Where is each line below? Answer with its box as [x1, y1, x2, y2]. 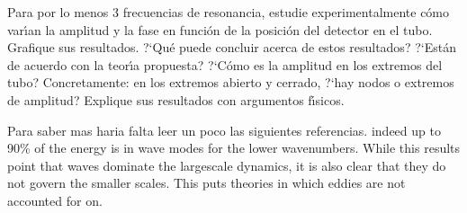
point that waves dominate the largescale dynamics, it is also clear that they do [7, 155, 446, 174]
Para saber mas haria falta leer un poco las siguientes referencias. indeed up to [7, 120, 441, 139]
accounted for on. [7, 191, 103, 209]
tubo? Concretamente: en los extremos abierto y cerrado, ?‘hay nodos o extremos [7, 73, 454, 92]
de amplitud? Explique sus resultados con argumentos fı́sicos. [7, 90, 345, 109]
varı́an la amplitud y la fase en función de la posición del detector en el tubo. [7, 20, 433, 39]
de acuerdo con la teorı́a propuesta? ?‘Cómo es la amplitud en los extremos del [7, 55, 443, 74]
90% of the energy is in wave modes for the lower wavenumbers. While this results [7, 138, 461, 157]
